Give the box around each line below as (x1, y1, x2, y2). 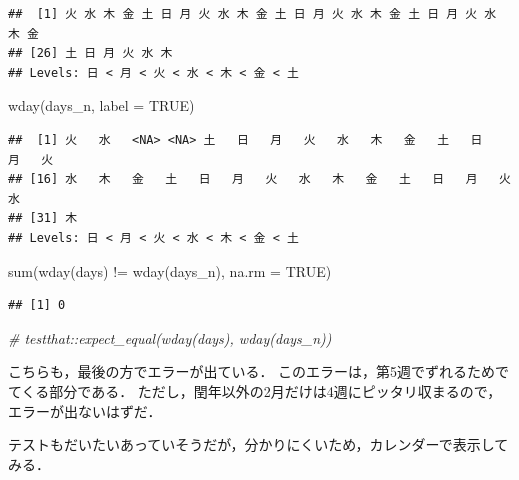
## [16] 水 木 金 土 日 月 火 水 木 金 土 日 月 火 (8, 172, 511, 187)
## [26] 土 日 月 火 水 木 (8, 46, 173, 61)
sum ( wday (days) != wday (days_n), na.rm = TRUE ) (8, 260, 332, 281)
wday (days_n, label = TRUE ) (8, 95, 195, 116)
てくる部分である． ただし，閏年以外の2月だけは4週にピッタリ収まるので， (8, 380, 502, 401)
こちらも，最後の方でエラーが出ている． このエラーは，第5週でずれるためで (8, 361, 510, 382)
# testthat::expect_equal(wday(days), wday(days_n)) (8, 327, 332, 348)
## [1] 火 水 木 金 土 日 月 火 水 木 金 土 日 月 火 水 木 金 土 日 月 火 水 (8, 7, 497, 21)
